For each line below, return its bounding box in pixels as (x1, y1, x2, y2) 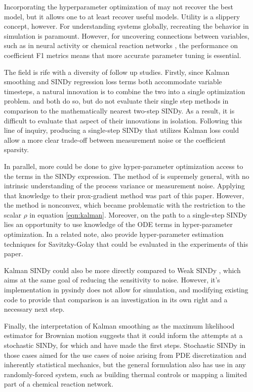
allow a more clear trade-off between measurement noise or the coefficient (4, 134, 226, 145)
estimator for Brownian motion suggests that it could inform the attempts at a (4, 330, 243, 340)
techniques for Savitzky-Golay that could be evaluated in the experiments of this (4, 238, 248, 249)
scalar (4, 209, 22, 220)
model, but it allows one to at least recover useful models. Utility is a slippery (4, 11, 240, 21)
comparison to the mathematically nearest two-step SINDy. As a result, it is (4, 105, 235, 115)
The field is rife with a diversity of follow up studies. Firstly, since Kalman (4, 66, 230, 77)
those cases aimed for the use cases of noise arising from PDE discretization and (4, 349, 247, 360)
